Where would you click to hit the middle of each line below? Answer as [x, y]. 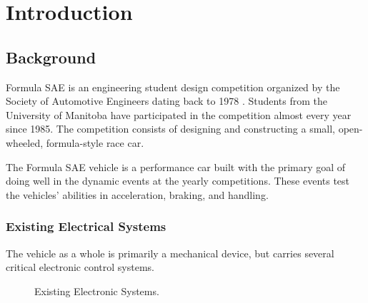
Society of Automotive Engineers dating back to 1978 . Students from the [167, 101]
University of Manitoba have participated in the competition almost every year [179, 114]
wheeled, [25, 142]
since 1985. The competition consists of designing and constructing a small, [171, 129]
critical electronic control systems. [80, 267]
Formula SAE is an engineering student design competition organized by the [173, 87]
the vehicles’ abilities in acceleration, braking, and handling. [137, 194]
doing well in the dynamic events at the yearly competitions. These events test [178, 181]
